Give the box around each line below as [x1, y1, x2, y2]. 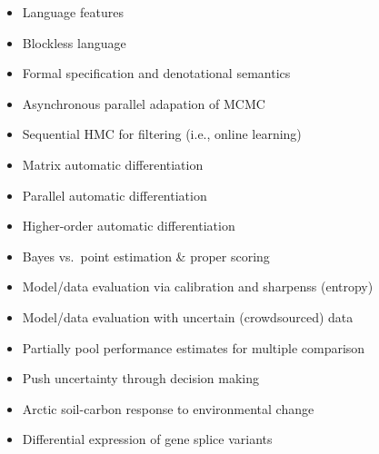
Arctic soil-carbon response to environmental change [22, 399, 314, 418]
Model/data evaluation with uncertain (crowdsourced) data [22, 307, 354, 326]
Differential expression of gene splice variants [22, 429, 273, 449]
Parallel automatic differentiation [22, 185, 207, 204]
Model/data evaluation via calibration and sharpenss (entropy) [22, 277, 374, 296]
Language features [22, 3, 124, 21]
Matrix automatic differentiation [22, 154, 204, 173]
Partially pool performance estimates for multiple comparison [22, 338, 365, 357]
